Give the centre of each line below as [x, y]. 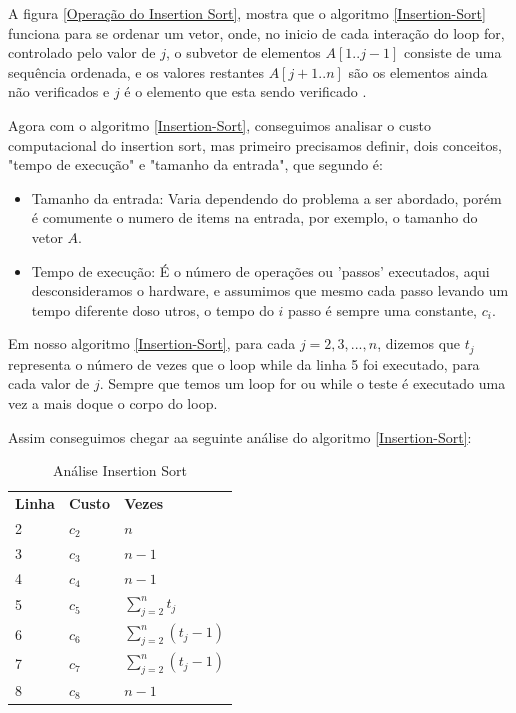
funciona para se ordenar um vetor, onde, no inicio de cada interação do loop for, [256, 32]
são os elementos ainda [418, 71]
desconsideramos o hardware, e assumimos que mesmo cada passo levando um [270, 290]
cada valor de [49, 383]
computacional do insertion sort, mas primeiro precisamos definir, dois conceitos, [255, 144]
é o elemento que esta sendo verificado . [245, 91]
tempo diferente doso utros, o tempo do [152, 309]
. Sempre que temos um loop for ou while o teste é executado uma [302, 383]
